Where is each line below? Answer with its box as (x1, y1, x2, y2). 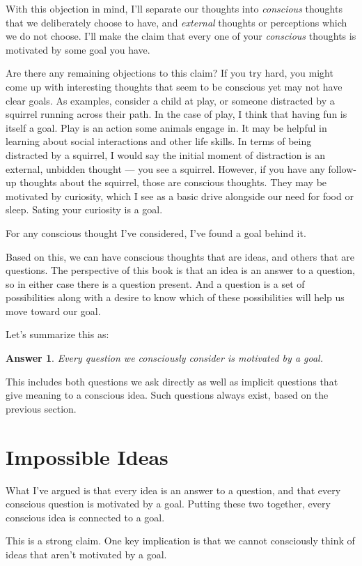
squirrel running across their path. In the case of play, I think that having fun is (6, 107, 347, 121)
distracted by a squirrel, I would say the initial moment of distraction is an (6, 147, 326, 162)
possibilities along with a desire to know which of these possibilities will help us (6, 290, 345, 305)
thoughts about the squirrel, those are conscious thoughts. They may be (19, 175, 327, 190)
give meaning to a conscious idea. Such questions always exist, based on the (6, 388, 329, 402)
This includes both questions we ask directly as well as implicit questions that (6, 374, 338, 388)
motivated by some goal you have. (6, 42, 150, 56)
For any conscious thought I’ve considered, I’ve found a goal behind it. (6, 225, 306, 240)
